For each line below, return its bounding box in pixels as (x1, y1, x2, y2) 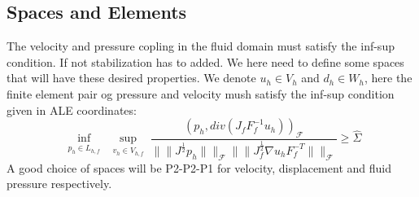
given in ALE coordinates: (7, 101, 137, 118)
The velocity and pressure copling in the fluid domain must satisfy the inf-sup (7, 37, 395, 55)
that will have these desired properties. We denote (7, 69, 256, 86)
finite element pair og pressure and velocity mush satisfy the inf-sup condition (7, 85, 395, 102)
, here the (364, 69, 412, 86)
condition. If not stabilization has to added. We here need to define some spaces (7, 53, 404, 70)
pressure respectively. (7, 175, 112, 192)
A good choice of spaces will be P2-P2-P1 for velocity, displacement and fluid (7, 159, 391, 176)
